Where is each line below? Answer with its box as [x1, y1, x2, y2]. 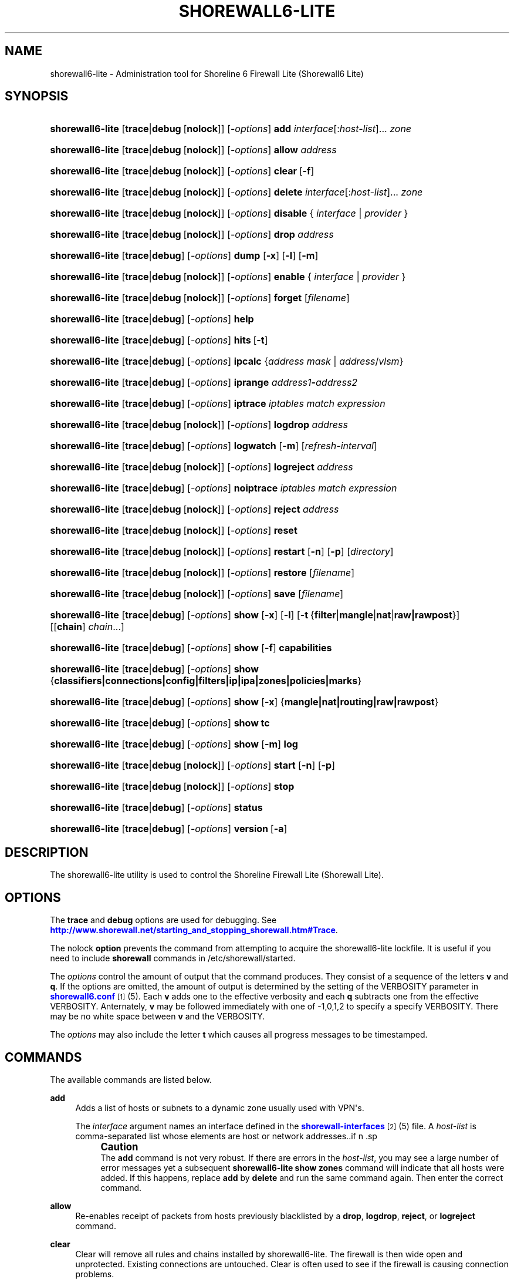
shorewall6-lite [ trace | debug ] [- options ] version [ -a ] [50, 823, 288, 835]
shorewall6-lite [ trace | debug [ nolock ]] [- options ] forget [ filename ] [50, 292, 350, 304]
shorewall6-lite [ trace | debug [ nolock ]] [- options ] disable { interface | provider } [50, 207, 408, 220]
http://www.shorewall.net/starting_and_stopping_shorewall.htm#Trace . [50, 925, 338, 935]
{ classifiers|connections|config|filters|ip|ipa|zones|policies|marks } [50, 675, 362, 687]
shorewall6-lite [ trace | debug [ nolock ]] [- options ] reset [50, 524, 297, 537]
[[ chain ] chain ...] [50, 621, 124, 633]
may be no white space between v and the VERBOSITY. [50, 1011, 265, 1022]
